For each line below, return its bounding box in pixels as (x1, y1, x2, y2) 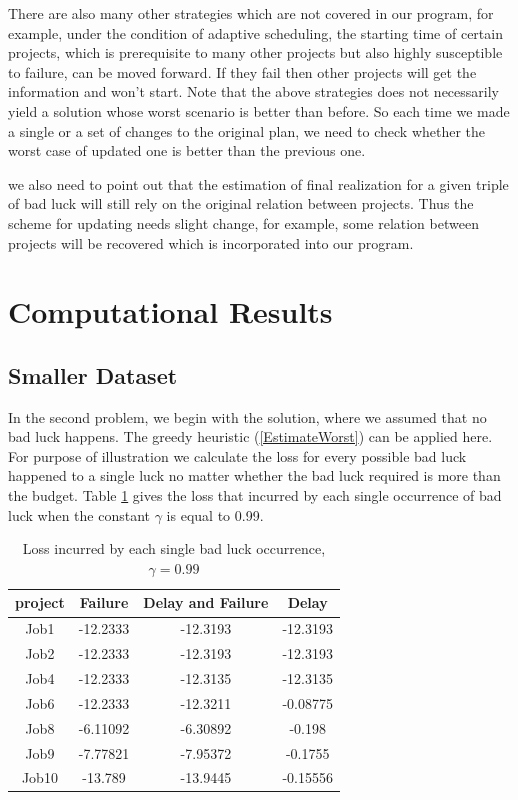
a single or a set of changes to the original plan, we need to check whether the (8, 120, 486, 141)
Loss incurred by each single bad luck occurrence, (22, 538, 326, 559)
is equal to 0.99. (166, 504, 264, 525)
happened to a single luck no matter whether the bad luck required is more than (8, 465, 501, 486)
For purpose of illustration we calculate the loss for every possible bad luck (8, 445, 467, 466)
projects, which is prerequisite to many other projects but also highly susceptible (8, 42, 503, 63)
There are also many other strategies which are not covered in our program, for (8, 3, 494, 23)
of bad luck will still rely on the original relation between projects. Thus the (8, 193, 474, 214)
